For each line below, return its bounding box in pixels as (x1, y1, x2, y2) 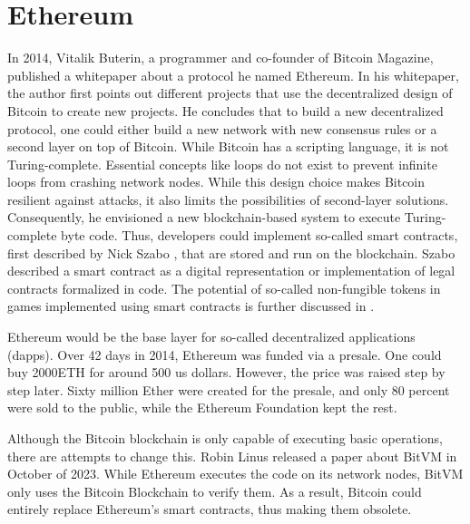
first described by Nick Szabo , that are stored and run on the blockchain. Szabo (7, 243, 455, 262)
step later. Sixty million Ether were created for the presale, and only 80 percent (7, 380, 450, 399)
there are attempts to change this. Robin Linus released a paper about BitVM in (7, 446, 457, 465)
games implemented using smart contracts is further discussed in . (7, 296, 375, 315)
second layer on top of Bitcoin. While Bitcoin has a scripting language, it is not (7, 137, 449, 156)
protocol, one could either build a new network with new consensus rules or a (7, 119, 437, 138)
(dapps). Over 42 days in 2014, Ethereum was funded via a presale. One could (7, 344, 442, 364)
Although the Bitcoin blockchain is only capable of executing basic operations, (7, 429, 443, 447)
